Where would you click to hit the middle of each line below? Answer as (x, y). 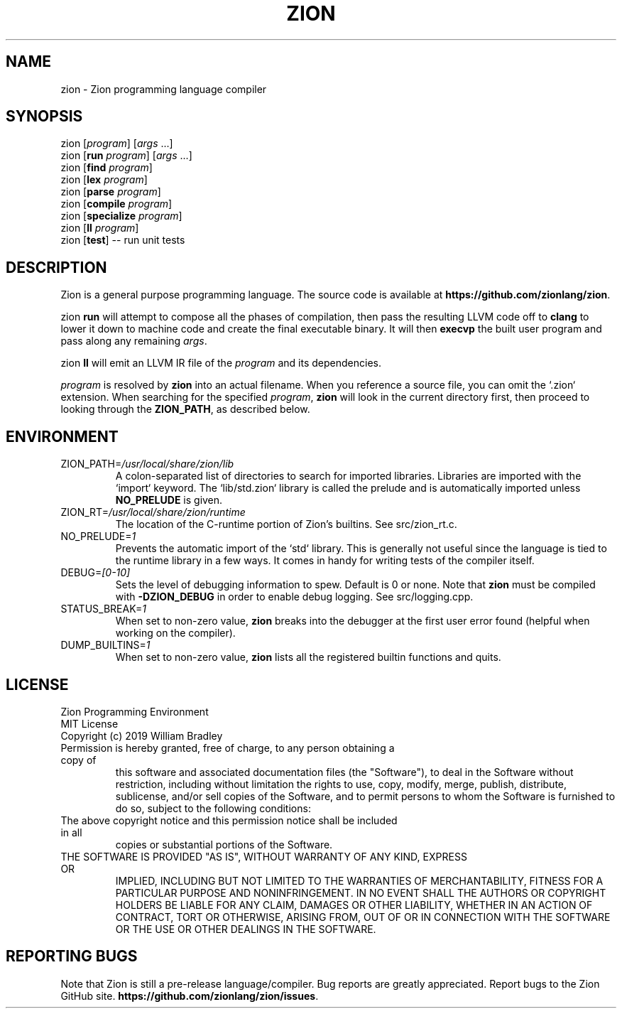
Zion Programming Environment (135, 711)
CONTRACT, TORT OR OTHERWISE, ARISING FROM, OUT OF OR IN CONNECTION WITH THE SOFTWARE (363, 917)
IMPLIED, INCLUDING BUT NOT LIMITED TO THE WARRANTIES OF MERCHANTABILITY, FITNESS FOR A (359, 880)
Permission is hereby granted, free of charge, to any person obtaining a (228, 748)
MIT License (89, 723)
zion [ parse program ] (111, 192)
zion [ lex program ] (104, 180)
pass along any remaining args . (134, 341)
